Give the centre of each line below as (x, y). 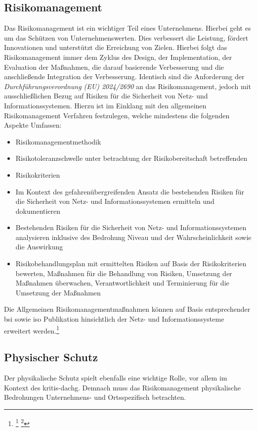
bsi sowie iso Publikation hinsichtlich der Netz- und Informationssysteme (114, 319)
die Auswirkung (39, 247)
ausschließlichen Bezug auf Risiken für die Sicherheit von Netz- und (106, 96)
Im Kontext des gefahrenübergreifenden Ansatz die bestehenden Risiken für (130, 191)
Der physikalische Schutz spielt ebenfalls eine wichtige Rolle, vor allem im (116, 378)
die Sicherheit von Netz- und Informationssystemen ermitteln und (115, 201)
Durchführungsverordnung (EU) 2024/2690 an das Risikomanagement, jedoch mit (128, 86)
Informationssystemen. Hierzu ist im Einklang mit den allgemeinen (105, 105)
